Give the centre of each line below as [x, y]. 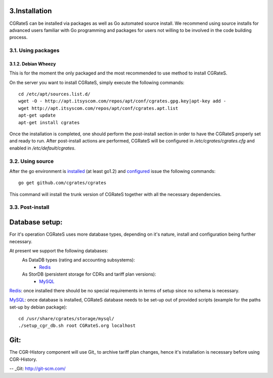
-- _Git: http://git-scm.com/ [37, 369]
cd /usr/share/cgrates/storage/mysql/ [66, 319]
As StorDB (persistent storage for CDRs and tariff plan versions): [89, 274]
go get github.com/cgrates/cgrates [62, 183]
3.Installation [31, 11]
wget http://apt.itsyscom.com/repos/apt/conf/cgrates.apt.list [98, 108]
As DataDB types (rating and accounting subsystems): [78, 260]
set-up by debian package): [38, 307]
